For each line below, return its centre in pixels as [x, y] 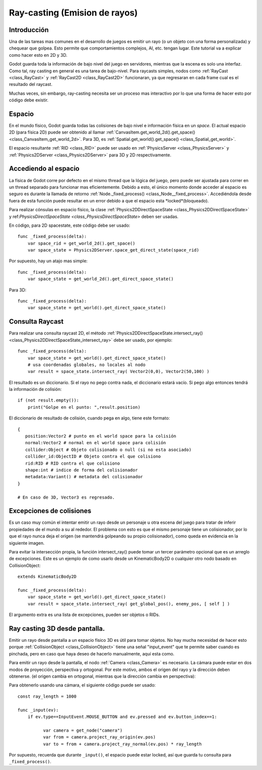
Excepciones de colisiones [50, 511]
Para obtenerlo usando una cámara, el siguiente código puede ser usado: [82, 685]
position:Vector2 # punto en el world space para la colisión [101, 436]
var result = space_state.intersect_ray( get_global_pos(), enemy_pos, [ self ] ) [129, 604]
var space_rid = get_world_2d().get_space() [81, 243]
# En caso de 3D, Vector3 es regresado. [66, 497]
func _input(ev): [38, 710]
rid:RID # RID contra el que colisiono [73, 463]
